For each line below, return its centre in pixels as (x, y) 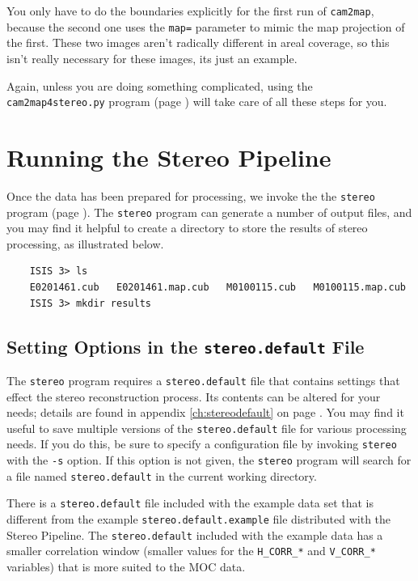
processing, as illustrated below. (85, 243)
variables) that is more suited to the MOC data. (126, 567)
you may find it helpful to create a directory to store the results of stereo (187, 228)
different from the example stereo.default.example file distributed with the (199, 519)
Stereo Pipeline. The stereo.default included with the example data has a (195, 534)
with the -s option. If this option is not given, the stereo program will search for (209, 460)
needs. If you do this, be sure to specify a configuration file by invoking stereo (202, 444)
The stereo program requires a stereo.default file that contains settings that (203, 380)
